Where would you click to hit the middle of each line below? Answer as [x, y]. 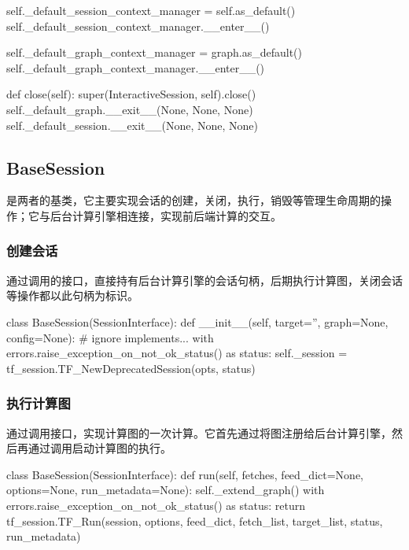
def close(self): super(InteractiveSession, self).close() [131, 94]
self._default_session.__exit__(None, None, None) [132, 125]
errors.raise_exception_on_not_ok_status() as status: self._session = [177, 353]
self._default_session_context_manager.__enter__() [138, 26]
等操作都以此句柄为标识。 [72, 295]
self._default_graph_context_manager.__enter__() [136, 67]
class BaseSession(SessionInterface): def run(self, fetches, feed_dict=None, [185, 474]
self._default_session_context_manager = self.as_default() [151, 10]
